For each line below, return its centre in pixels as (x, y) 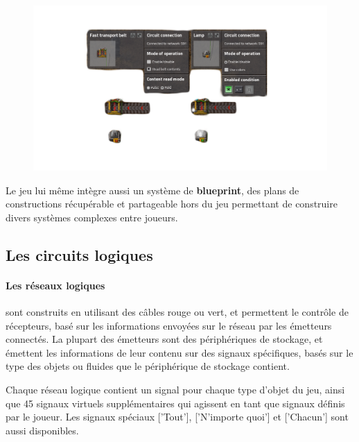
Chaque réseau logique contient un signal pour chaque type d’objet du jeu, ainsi (175, 389)
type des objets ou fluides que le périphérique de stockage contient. (148, 366)
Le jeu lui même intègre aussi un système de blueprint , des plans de (152, 190)
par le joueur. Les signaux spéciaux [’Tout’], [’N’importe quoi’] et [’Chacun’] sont (177, 417)
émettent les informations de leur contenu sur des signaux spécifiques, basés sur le (179, 352)
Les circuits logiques (79, 254)
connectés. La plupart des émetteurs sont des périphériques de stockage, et (164, 339)
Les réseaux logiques (55, 285)
